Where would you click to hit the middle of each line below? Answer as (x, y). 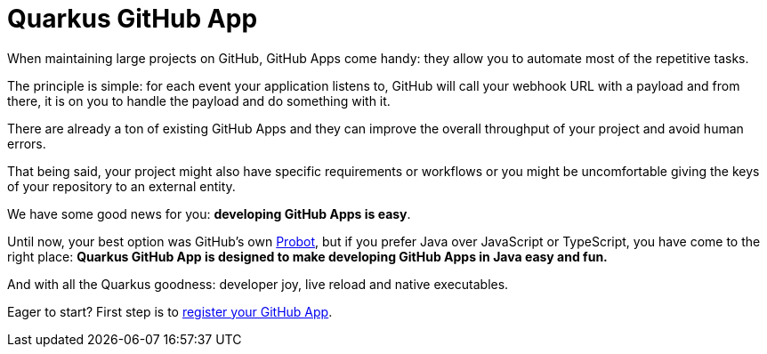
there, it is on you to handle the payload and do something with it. (199, 101)
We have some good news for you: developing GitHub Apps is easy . (209, 213)
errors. (27, 143)
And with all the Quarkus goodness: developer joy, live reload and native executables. (258, 284)
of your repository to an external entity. (121, 186)
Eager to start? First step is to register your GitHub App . (170, 311)
